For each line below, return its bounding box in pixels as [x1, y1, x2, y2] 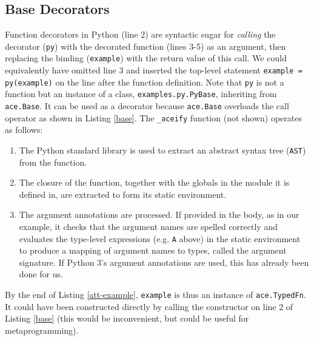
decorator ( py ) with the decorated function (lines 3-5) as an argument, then [5, 39, 286, 52]
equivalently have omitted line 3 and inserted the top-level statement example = [5, 64, 302, 76]
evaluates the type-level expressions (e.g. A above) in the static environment [19, 232, 301, 245]
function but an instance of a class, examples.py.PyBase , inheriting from [5, 87, 277, 100]
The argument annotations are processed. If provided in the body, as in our [19, 208, 299, 221]
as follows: [5, 123, 43, 136]
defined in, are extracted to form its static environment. [19, 187, 227, 200]
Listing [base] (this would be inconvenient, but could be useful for [5, 312, 249, 325]
